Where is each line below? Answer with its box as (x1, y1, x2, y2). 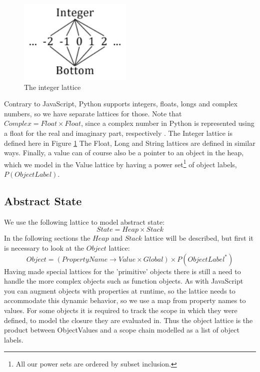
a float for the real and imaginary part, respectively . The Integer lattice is (4, 127, 232, 138)
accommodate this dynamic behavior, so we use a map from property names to (4, 295, 246, 306)
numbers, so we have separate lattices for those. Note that (4, 108, 182, 118)
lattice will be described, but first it (144, 233, 253, 243)
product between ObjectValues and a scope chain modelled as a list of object (4, 325, 239, 335)
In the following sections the (4, 233, 90, 243)
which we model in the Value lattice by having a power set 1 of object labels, (4, 157, 237, 169)
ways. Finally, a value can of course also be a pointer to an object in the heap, (4, 147, 244, 158)
